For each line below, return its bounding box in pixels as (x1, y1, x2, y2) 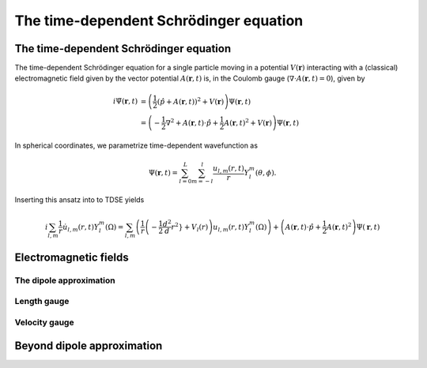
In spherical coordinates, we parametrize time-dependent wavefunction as (14, 141, 259, 150)
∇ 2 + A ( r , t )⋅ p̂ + (165, 117, 219, 127)
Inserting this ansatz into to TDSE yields (14, 195, 145, 205)
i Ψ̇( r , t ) (112, 97, 138, 106)
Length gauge (14, 296, 70, 307)
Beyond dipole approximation (14, 339, 163, 352)
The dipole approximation (14, 275, 115, 286)
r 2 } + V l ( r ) (171, 221, 209, 233)
